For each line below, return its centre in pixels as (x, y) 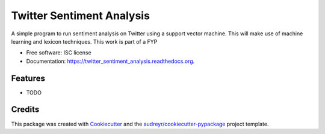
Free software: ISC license (59, 53)
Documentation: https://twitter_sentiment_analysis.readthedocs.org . (110, 61)
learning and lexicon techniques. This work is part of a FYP (84, 41)
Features (28, 78)
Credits (25, 110)
